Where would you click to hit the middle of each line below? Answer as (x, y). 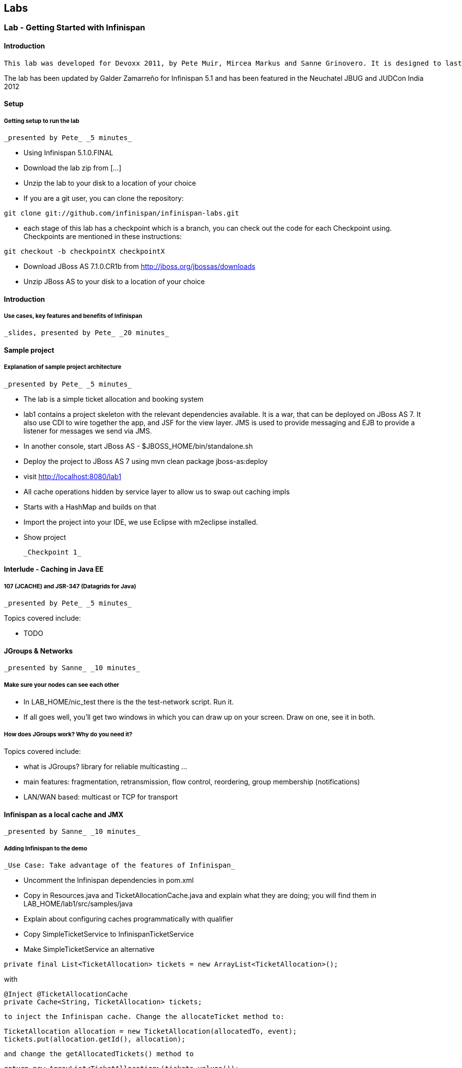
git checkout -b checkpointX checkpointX (84, 252)
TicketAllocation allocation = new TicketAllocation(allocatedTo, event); (150, 1031)
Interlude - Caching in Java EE (54, 569)
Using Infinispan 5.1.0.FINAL (69, 153)
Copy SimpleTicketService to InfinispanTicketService (109, 934)
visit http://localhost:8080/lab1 (72, 476)
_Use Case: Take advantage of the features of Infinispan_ (120, 865)
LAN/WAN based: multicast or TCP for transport (101, 797)
